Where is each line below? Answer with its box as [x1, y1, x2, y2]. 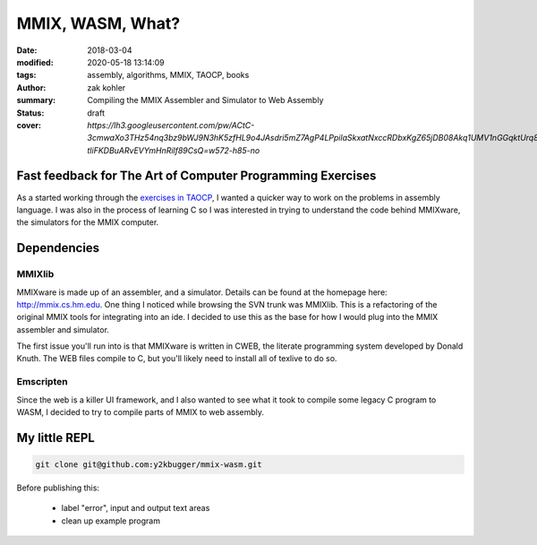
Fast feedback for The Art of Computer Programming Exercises [16, 169, 377, 184]
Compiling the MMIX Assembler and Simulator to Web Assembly [87, 95, 324, 106]
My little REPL [16, 430, 96, 446]
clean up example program [61, 515, 161, 526]
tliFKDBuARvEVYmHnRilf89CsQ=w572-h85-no [87, 144, 260, 156]
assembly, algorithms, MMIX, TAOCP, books [87, 70, 250, 81]
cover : [16, 119, 42, 130]
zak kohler [87, 82, 126, 93]
